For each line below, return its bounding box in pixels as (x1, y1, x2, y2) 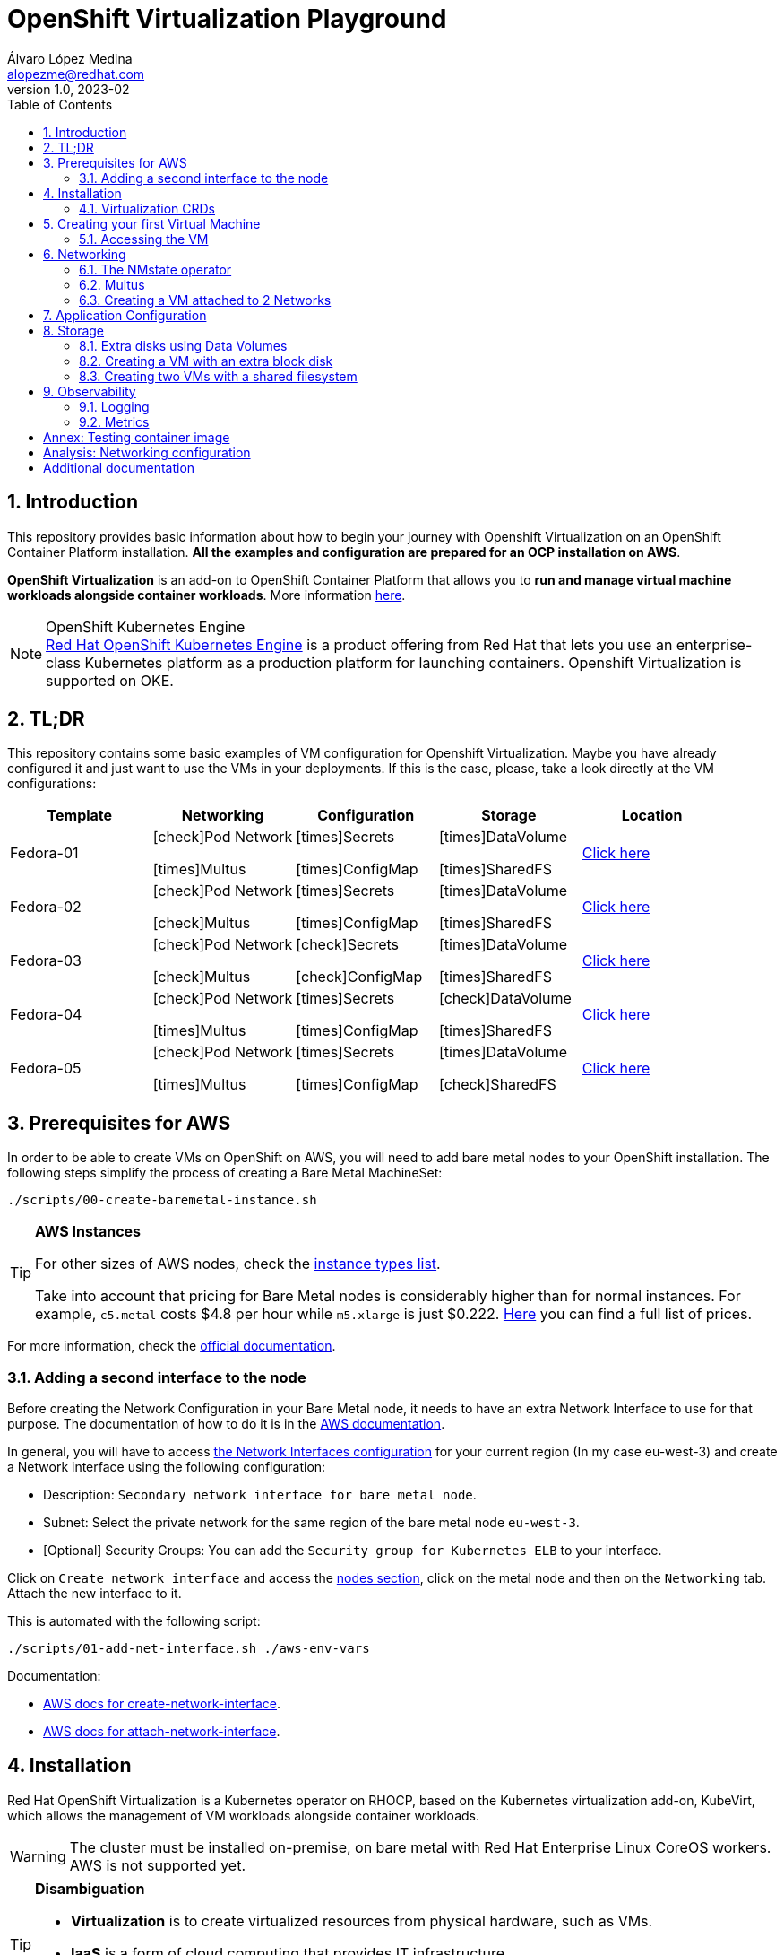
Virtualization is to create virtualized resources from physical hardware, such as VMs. (71, 1911, 653, 1930)
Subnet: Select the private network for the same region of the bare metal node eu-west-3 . (43, 1515, 580, 1531)
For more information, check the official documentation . (7, 1338, 336, 1354)
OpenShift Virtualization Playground (7, 4, 447, 34)
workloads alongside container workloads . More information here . (7, 586, 406, 603)
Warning (10, 1846, 66, 1865)
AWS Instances (35, 1222, 142, 1241)
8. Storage (43, 322, 105, 338)
